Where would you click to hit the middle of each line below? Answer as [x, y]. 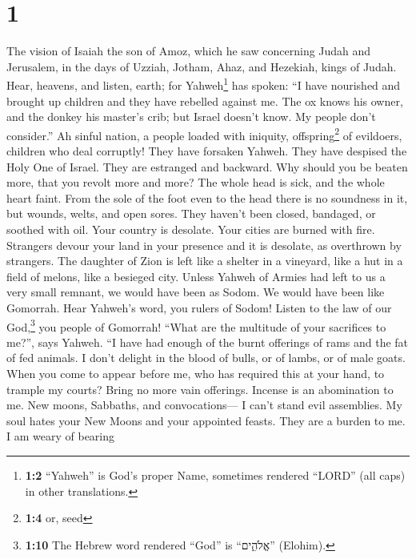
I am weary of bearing [61, 436]
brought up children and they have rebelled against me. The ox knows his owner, [205, 101]
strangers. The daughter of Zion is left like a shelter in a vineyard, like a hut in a [205, 261]
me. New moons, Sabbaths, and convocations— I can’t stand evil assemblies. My [204, 405]
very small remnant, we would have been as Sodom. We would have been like [196, 292]
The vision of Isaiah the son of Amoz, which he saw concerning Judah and [189, 51]
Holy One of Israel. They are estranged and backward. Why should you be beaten [207, 166]
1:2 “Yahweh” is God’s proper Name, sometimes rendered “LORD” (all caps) [215, 475]
